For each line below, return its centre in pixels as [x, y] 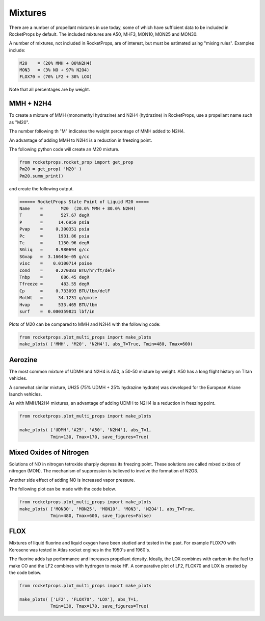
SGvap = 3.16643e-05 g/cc [54, 257]
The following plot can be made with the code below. [63, 489]
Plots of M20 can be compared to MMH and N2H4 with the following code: [85, 324]
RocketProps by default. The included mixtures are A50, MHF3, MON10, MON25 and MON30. [104, 34]
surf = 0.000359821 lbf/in [57, 311]
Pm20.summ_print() [41, 176]
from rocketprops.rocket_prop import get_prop [76, 162]
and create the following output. [41, 188]
